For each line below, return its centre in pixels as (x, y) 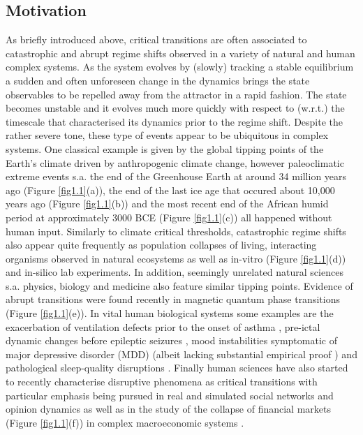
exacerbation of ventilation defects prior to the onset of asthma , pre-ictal (163, 326)
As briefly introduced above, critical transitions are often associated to (156, 39)
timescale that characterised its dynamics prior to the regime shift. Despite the (175, 121)
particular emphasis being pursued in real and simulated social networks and (170, 395)
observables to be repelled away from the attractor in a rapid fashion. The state (176, 94)
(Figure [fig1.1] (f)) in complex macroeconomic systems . (125, 422)
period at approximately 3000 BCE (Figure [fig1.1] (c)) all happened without (169, 217)
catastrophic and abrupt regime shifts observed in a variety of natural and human (180, 53)
